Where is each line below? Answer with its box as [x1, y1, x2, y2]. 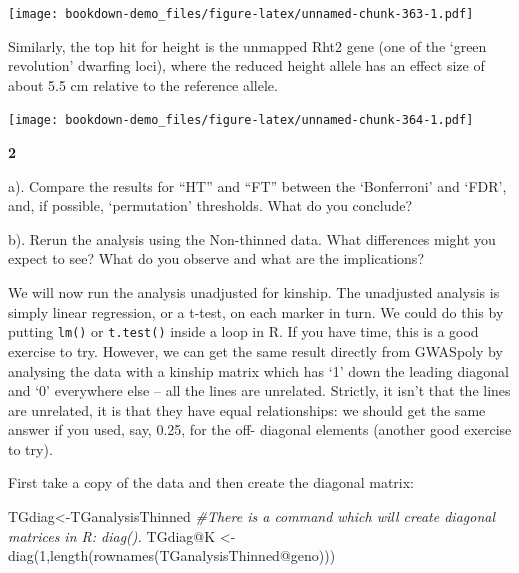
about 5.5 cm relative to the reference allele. [8, 74, 278, 95]
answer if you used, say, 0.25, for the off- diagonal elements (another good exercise [8, 419, 512, 440]
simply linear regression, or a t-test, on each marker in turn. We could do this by [8, 301, 504, 322]
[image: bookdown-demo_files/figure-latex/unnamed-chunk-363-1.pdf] [8, 7, 474, 21]
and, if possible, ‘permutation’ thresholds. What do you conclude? [8, 195, 413, 216]
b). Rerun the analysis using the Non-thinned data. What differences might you [8, 228, 496, 249]
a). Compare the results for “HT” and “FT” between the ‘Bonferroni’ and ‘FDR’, [8, 175, 507, 196]
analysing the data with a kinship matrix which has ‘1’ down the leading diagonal [8, 360, 509, 381]
